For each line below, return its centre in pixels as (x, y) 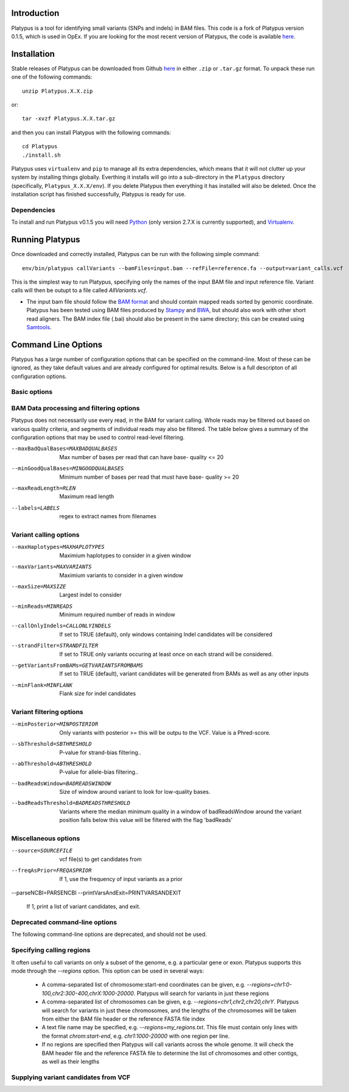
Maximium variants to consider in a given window (121, 575)
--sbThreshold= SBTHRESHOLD (51, 744)
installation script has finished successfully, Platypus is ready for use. (98, 194)
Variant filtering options (47, 712)
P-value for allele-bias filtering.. (99, 772)
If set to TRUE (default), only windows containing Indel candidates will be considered (166, 634)
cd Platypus (40, 147)
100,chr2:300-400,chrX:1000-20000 (88, 993)
